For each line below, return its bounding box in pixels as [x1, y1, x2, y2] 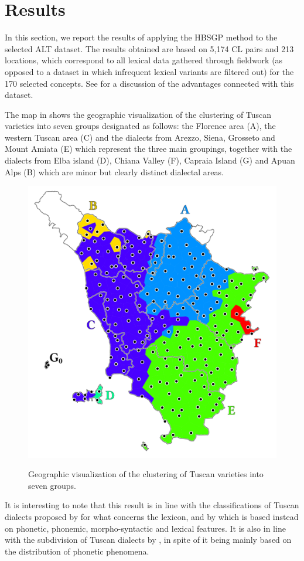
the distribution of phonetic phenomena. [5, 545, 149, 557]
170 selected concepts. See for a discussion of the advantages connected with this [5, 77, 294, 89]
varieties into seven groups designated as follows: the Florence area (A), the [5, 120, 276, 132]
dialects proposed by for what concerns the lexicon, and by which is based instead [5, 510, 299, 522]
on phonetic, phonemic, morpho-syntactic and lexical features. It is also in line [5, 522, 286, 534]
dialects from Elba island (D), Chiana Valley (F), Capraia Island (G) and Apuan [5, 154, 295, 166]
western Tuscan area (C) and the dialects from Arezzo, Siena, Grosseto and [5, 131, 275, 143]
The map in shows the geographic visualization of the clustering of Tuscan [5, 108, 272, 120]
